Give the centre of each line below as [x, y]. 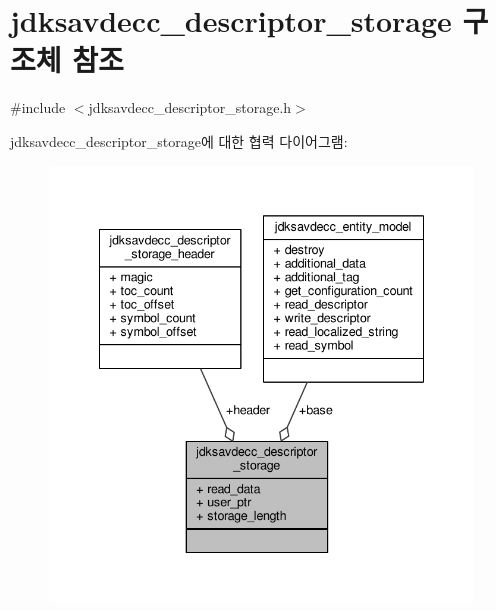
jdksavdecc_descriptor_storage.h [190, 107]
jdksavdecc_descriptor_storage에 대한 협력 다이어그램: [179, 140]
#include [38, 107]
